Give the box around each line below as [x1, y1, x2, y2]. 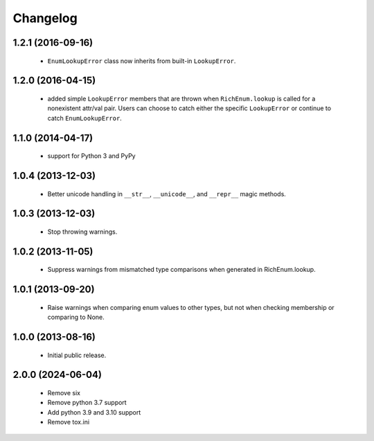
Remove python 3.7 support [47, 399, 127, 407]
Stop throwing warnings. [47, 227, 118, 236]
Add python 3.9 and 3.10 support [47, 408, 141, 416]
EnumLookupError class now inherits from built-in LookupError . [47, 56, 236, 65]
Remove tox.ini [47, 418, 90, 426]
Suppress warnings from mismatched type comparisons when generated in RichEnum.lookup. [47, 266, 316, 274]
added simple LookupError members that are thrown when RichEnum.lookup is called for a [47, 94, 316, 103]
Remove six [47, 388, 81, 397]
